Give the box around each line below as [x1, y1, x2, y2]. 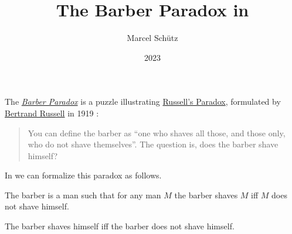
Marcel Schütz [127, 32, 178, 44]
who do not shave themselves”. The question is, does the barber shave [28, 138, 279, 150]
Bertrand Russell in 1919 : [5, 106, 99, 119]
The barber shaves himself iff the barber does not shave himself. [5, 220, 235, 232]
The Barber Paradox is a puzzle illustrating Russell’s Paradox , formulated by [5, 95, 281, 108]
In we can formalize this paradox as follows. [5, 169, 162, 181]
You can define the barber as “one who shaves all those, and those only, [28, 126, 286, 139]
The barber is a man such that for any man [5, 188, 161, 201]
